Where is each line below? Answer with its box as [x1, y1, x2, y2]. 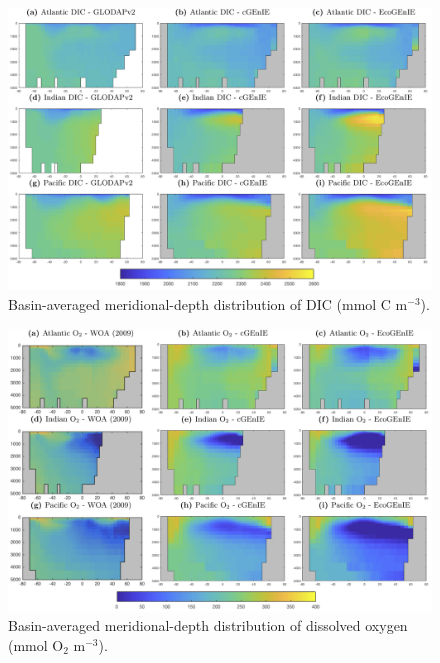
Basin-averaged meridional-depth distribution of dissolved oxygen [8, 615, 408, 636]
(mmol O [8, 634, 64, 655]
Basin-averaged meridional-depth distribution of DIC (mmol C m [8, 293, 408, 314]
